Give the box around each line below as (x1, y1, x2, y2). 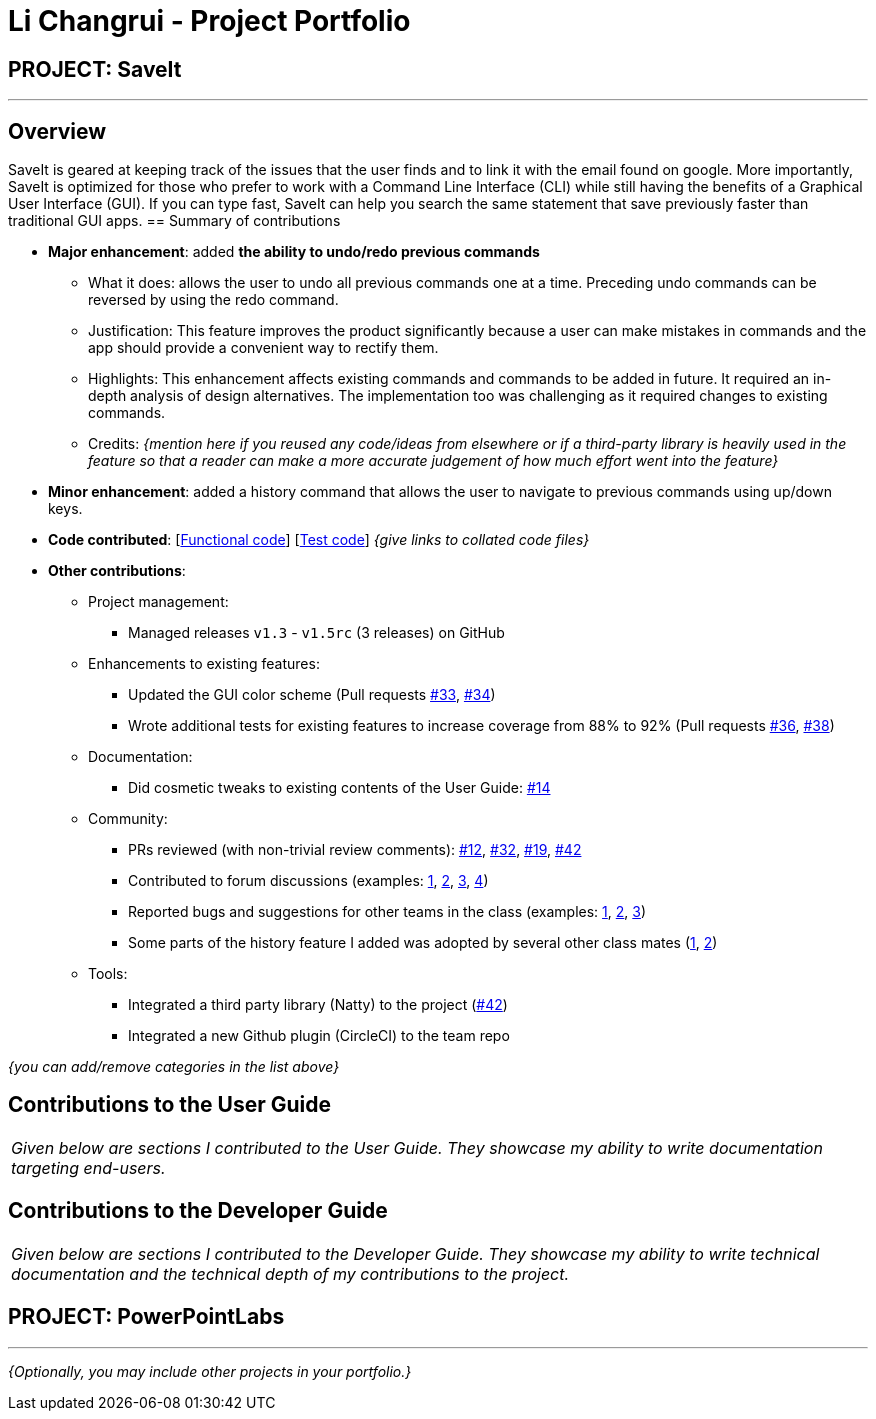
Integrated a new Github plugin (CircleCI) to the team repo (128, 1027, 510, 1045)
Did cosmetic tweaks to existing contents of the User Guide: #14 (128, 779, 551, 797)
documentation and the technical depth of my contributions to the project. (11, 1263, 570, 1284)
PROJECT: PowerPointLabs (8, 1304, 285, 1330)
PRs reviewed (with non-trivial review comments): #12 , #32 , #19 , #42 (128, 841, 582, 859)
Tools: (88, 965, 128, 983)
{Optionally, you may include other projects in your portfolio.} (8, 1362, 412, 1380)
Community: (88, 810, 168, 828)
